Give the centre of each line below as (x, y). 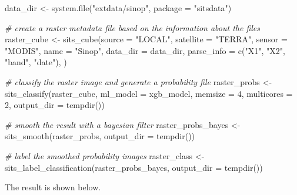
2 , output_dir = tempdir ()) (55, 105)
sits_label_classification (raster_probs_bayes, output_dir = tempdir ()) (134, 167)
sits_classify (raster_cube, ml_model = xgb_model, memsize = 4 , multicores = (149, 93)
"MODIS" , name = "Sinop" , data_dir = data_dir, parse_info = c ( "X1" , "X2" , (145, 50)
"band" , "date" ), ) (36, 62)
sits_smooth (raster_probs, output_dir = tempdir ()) (100, 136)
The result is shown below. (53, 187)
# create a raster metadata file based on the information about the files (133, 27)
